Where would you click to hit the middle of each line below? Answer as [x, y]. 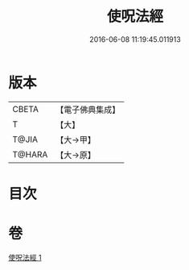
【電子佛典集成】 [88, 110]
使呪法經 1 [25, 257]
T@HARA [30, 154]
